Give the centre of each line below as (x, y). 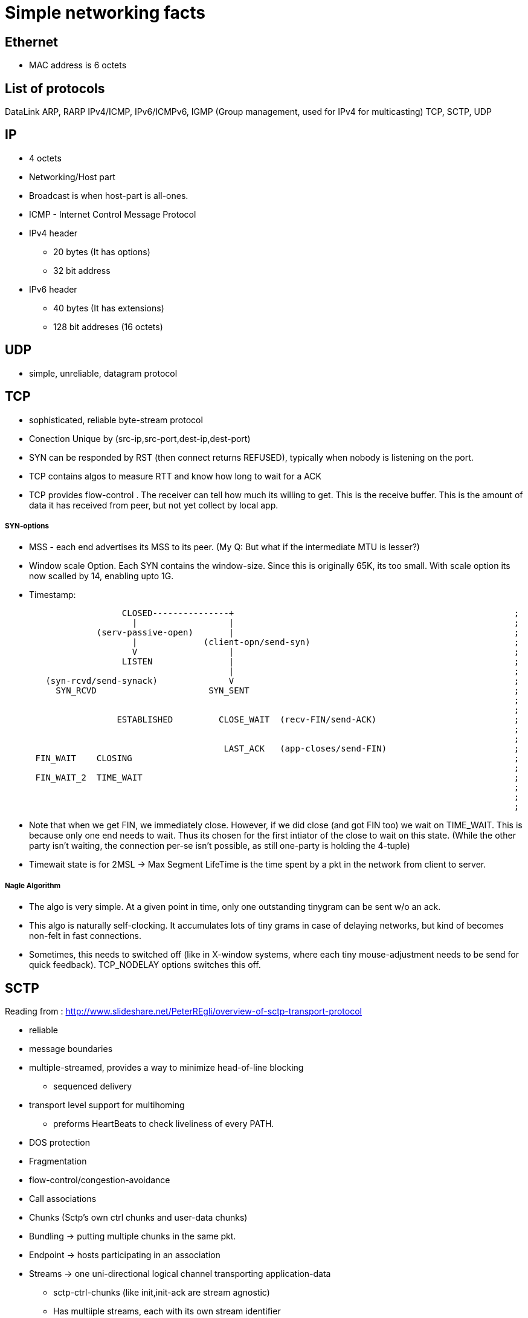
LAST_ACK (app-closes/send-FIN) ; (372, 749)
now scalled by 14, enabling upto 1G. (101, 576)
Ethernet (32, 42)
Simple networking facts (105, 13)
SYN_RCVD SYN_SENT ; (288, 691)
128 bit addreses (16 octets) (108, 326)
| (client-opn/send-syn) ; (326, 642)
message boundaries (71, 1048)
